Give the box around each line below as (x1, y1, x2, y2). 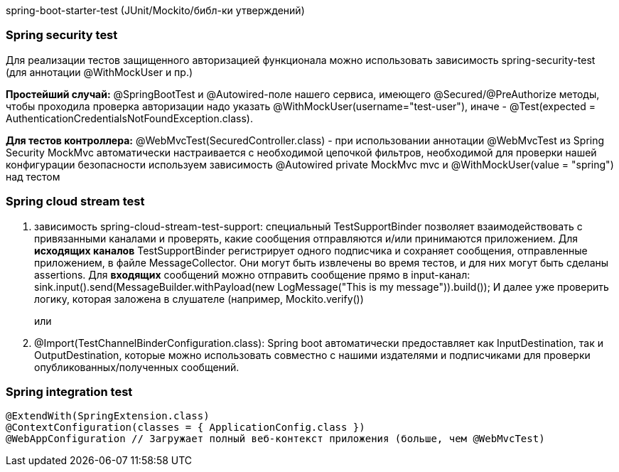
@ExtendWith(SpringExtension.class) (6, 410, 210, 422)
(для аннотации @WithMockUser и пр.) (6, 65, 193, 78)
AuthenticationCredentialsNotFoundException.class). (6, 112, 253, 124)
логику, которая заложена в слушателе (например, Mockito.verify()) (34, 292, 364, 305)
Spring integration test (6, 384, 133, 399)
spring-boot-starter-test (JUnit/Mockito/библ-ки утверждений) (6, 4, 305, 16)
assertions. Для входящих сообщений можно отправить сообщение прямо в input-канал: (34, 268, 470, 281)
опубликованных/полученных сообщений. (34, 360, 239, 373)
